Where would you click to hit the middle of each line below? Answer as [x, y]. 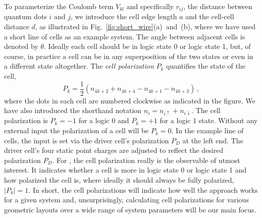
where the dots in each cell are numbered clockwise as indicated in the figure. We [130, 100]
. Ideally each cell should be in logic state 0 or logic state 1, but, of [147, 46]
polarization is [26, 120]
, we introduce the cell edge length [124, 16]
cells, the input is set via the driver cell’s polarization [87, 140]
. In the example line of [207, 130]
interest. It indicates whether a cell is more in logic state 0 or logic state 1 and [125, 170]
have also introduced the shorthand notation [73, 110]
